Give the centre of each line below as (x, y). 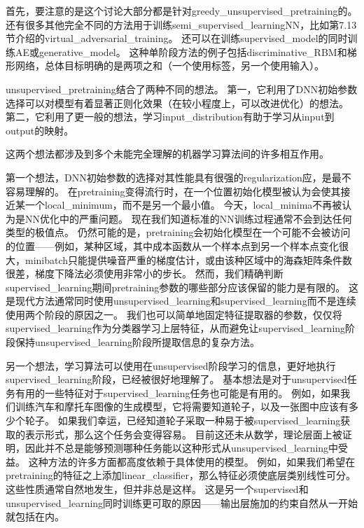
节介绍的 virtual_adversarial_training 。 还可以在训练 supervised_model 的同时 (177, 38)
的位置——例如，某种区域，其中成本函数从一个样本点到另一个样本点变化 (172, 245)
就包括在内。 (35, 516)
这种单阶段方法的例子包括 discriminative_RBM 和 (238, 51)
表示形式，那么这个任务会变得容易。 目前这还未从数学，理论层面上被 (183, 434)
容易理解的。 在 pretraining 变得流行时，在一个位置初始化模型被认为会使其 (173, 191)
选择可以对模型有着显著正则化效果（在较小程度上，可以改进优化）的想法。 (177, 103)
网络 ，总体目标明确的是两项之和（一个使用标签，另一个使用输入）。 (169, 65)
